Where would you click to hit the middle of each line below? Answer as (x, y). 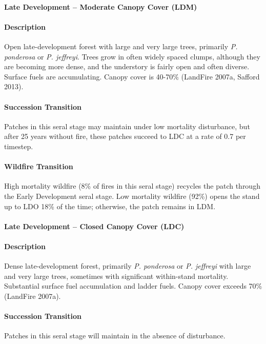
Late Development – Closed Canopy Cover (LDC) (94, 226)
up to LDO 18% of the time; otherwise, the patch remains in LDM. (110, 206)
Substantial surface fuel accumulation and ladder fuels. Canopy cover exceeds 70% (133, 286)
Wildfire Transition (39, 166)
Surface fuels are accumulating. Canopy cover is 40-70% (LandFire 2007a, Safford (132, 76)
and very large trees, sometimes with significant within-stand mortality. (116, 276)
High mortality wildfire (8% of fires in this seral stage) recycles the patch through (132, 186)
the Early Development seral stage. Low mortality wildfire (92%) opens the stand (132, 196)
